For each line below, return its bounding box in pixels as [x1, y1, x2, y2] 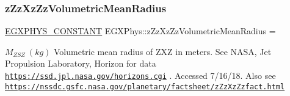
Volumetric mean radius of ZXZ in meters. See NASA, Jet [54, 45, 272, 57]
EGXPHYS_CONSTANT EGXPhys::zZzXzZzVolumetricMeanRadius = [5, 24, 276, 37]
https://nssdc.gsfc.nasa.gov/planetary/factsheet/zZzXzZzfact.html [5, 82, 285, 91]
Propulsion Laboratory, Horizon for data [5, 57, 156, 70]
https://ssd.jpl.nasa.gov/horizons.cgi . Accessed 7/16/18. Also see [5, 69, 276, 81]
